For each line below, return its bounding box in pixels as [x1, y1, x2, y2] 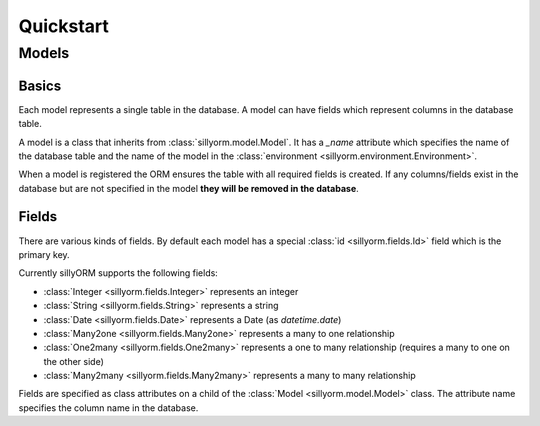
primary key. [18, 248, 70, 260]
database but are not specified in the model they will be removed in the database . [18, 182, 359, 194]
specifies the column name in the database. [18, 401, 199, 414]
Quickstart [18, 15, 110, 37]
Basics [18, 77, 62, 94]
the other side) [43, 355, 105, 367]
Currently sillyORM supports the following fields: [18, 267, 219, 279]
